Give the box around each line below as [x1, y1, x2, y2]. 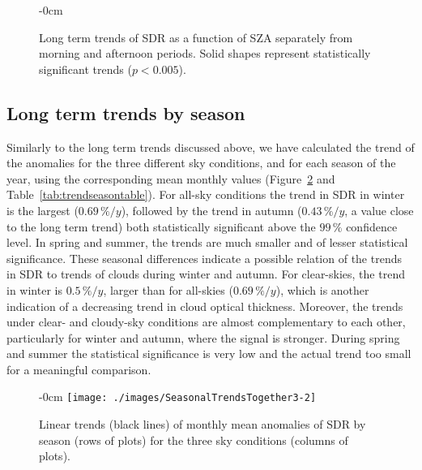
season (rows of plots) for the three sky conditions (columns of [39, 431, 348, 448]
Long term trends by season [6, 100, 245, 125]
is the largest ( [6, 201, 79, 218]
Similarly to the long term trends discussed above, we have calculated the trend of [6, 138, 415, 155]
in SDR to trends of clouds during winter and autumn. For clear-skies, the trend [6, 265, 405, 282]
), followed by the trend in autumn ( [121, 201, 302, 218]
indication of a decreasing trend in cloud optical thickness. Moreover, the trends [6, 297, 403, 314]
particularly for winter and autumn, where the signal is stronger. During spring [6, 329, 400, 346]
